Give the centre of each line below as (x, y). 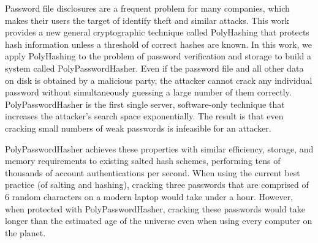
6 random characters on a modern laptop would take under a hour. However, (149, 196)
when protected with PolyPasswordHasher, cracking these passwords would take (155, 208)
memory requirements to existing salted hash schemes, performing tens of (143, 161)
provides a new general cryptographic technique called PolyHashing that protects (157, 32)
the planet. (25, 232)
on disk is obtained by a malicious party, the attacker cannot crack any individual (159, 80)
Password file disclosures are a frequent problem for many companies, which (147, 8)
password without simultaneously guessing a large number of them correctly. (148, 92)
